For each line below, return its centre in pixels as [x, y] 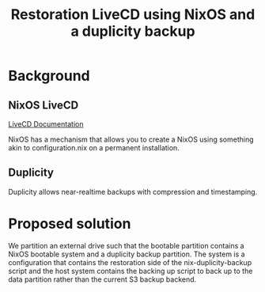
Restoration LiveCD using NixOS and [133, 15]
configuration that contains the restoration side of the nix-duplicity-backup [130, 262]
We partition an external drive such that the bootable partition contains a [126, 245]
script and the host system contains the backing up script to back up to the [131, 271]
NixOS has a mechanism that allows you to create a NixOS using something [131, 139]
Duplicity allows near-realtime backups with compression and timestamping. [133, 192]
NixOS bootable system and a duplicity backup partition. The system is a [127, 254]
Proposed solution [70, 224]
